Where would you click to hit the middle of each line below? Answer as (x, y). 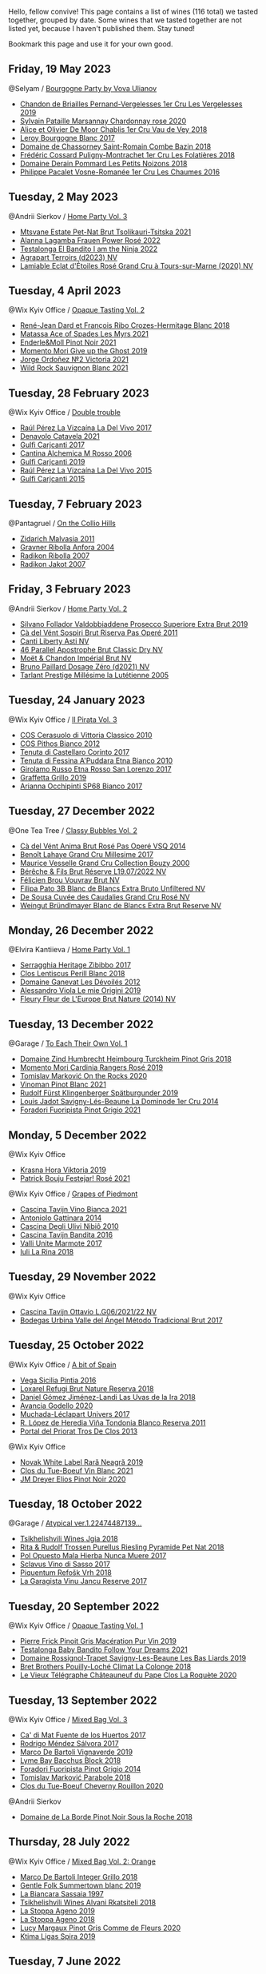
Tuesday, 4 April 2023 (65, 291)
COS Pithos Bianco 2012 (60, 744)
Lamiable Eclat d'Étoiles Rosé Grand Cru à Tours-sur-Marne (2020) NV (137, 265)
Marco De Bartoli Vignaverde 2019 (76, 1752)
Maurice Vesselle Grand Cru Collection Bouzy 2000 (105, 863)
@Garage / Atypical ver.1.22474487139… (75, 1523)
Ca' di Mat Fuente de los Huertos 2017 (83, 1735)
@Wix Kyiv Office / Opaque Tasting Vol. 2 (77, 310)
